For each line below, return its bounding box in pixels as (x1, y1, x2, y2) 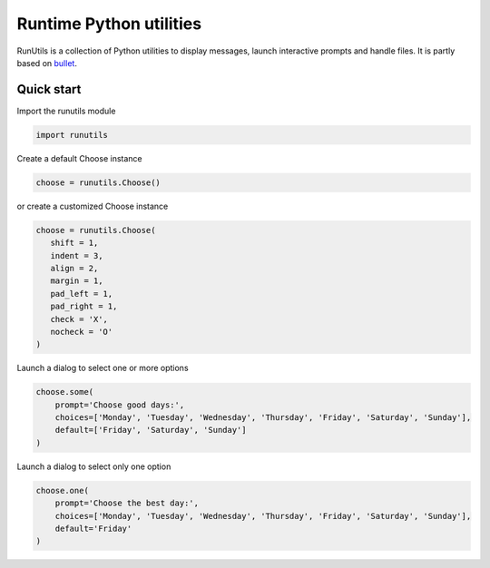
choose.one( (35, 485, 90, 495)
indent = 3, (50, 250, 103, 260)
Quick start (16, 82, 82, 97)
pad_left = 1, (50, 289, 113, 299)
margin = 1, (50, 276, 103, 286)
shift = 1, (50, 238, 99, 249)
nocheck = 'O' (50, 327, 113, 337)
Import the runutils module (16, 105, 116, 116)
